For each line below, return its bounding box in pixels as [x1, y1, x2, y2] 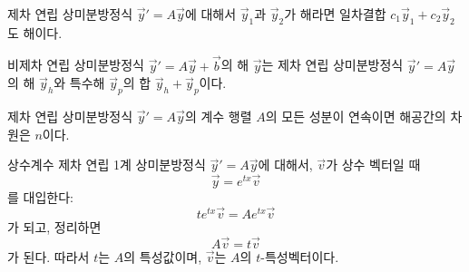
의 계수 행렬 [184, 107, 252, 125]
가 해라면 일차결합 [284, 5, 386, 23]
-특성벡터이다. [260, 247, 339, 266]
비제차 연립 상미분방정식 [7, 55, 145, 74]
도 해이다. [7, 23, 63, 42]
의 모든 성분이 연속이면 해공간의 [265, 107, 446, 125]
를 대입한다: [7, 188, 73, 206]
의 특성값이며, [123, 247, 202, 266]
